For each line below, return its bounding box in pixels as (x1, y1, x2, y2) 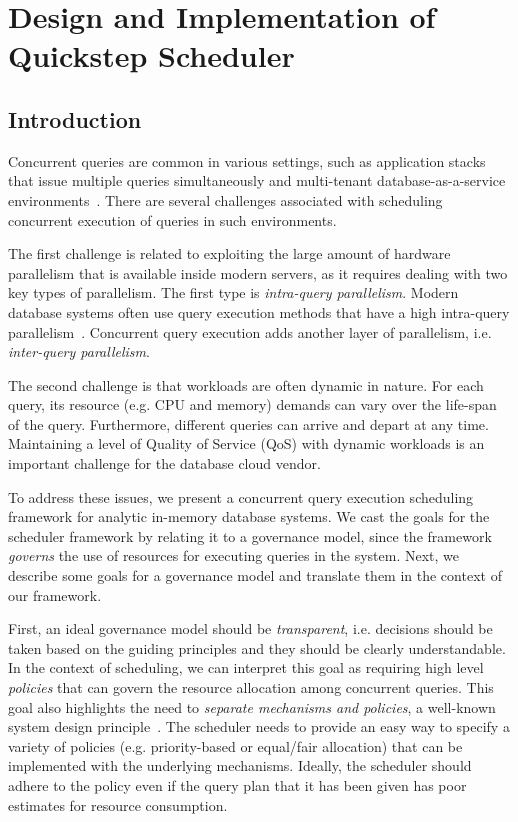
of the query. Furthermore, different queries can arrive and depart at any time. (8, 413, 489, 434)
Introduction (8, 103, 142, 134)
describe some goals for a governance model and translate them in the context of (8, 565, 502, 586)
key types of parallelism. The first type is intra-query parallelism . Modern (8, 282, 459, 303)
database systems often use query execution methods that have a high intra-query (8, 301, 510, 322)
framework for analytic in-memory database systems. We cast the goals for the (8, 506, 490, 527)
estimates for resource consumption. (8, 794, 228, 815)
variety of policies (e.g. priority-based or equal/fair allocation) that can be (8, 735, 463, 756)
